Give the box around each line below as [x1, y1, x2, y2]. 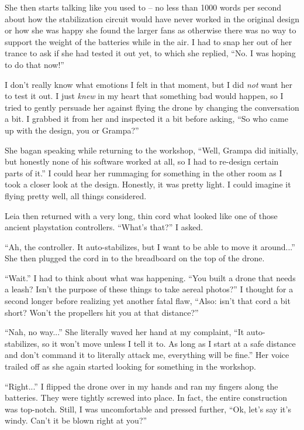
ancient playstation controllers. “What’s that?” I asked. [5, 221, 203, 233]
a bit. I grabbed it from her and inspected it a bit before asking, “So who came [5, 112, 288, 125]
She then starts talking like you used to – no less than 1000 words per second [5, 1, 282, 13]
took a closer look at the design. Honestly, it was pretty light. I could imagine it [5, 178, 291, 190]
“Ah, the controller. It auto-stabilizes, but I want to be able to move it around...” [5, 240, 295, 252]
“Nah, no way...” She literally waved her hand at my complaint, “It [5, 326, 244, 338]
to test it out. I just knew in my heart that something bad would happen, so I [5, 90, 284, 102]
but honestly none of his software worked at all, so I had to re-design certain [5, 155, 279, 168]
